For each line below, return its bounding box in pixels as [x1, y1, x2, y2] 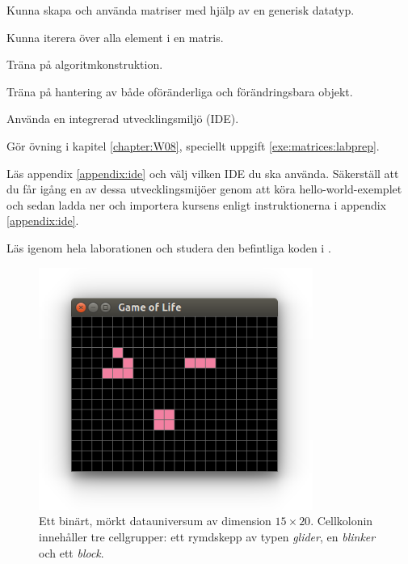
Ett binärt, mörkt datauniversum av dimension [39, 512, 271, 529]
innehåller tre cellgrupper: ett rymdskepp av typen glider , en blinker [39, 528, 376, 545]
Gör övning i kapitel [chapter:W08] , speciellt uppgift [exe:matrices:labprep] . [6, 137, 380, 154]
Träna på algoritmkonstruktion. [6, 56, 163, 73]
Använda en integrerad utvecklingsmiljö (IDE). [6, 110, 239, 127]
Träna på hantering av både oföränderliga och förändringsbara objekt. [6, 83, 353, 100]
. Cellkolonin [310, 512, 373, 529]
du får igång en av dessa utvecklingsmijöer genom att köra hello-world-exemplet [6, 180, 402, 197]
